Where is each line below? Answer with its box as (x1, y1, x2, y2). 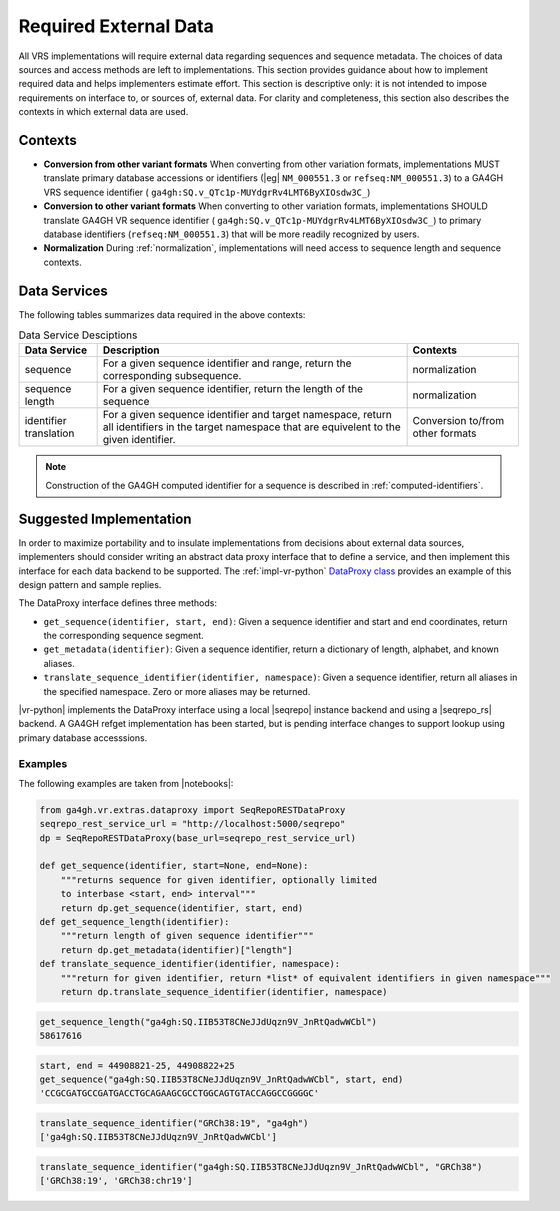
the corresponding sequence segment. (43, 630, 204, 642)
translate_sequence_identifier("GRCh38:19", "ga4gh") (39, 1117, 309, 1129)
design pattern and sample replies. (18, 578, 162, 590)
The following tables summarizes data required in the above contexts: (18, 308, 306, 320)
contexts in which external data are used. (18, 106, 189, 118)
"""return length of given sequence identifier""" (60, 930, 314, 942)
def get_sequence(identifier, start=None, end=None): (39, 860, 309, 872)
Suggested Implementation (18, 510, 192, 527)
